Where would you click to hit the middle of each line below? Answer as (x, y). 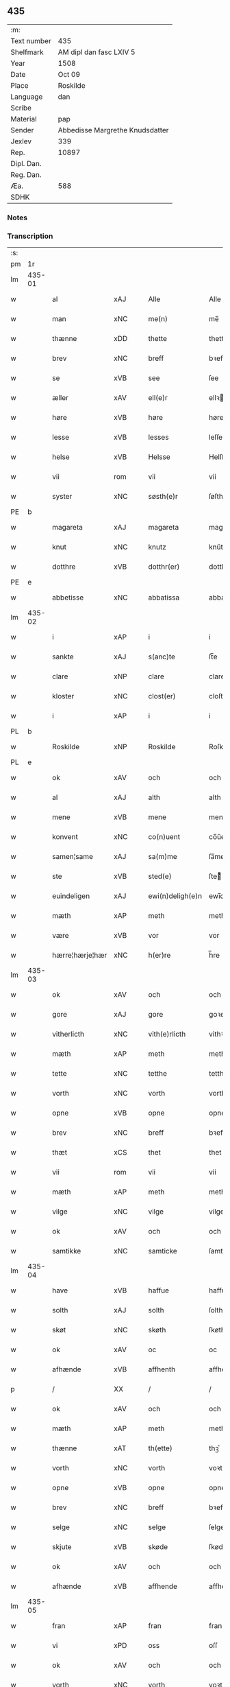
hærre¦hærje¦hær (80, 955)
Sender (22, 130)
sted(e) (160, 876)
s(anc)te (162, 657)
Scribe (21, 108)
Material (24, 119)
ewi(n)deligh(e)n (175, 896)
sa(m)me (163, 857)
